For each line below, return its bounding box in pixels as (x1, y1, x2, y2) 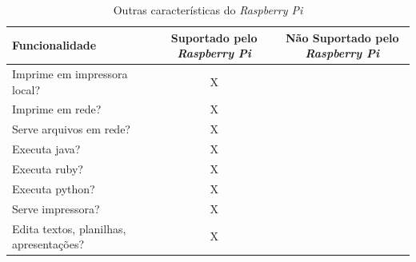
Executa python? (12, 180, 95, 196)
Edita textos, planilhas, (12, 220, 126, 236)
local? (12, 81, 40, 97)
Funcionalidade (12, 37, 97, 54)
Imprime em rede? (12, 101, 102, 117)
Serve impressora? (12, 200, 100, 216)
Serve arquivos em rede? (12, 121, 130, 137)
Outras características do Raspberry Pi (113, 2, 303, 18)
